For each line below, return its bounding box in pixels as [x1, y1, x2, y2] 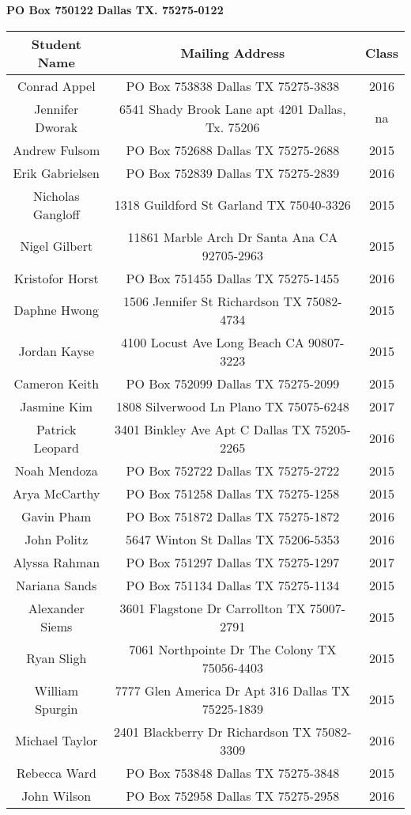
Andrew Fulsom [13, 140, 100, 159]
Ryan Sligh [26, 649, 87, 668]
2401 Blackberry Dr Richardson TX [114, 722, 311, 741]
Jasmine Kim [20, 396, 93, 415]
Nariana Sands [16, 575, 97, 594]
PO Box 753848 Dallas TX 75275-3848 [126, 763, 340, 782]
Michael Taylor [15, 731, 98, 750]
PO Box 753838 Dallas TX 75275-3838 [126, 76, 340, 95]
